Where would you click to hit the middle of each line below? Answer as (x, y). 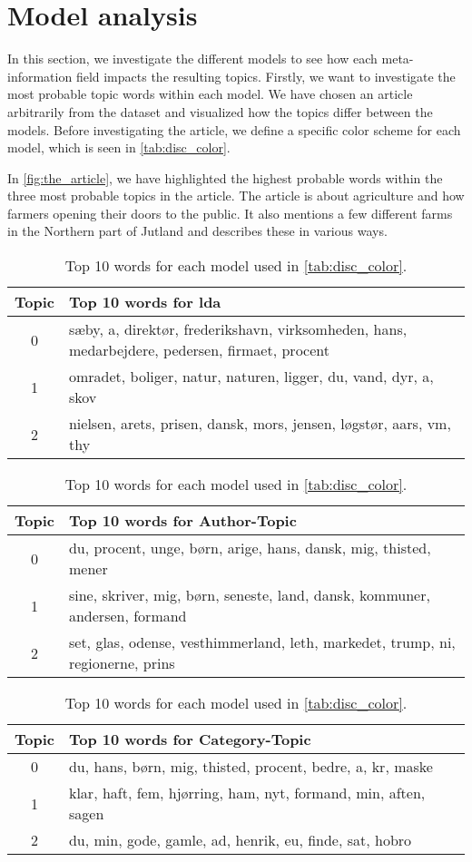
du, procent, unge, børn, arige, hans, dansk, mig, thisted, (250, 548)
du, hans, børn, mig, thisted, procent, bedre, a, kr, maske (251, 767)
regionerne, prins (122, 663)
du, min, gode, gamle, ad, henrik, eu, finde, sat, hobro (240, 840)
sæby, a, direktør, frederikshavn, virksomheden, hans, (238, 329)
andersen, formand (128, 616)
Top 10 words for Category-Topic (190, 740)
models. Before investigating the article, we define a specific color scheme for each (234, 129)
